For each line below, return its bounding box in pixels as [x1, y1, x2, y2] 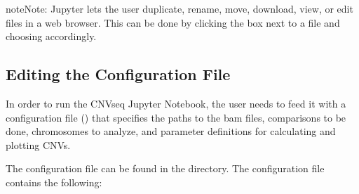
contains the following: [6, 174, 102, 189]
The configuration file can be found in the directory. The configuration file [6, 161, 325, 176]
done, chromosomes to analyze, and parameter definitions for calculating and [6, 124, 336, 138]
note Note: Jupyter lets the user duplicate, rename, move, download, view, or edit [6, 1, 353, 15]
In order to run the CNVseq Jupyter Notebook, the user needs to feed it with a [6, 96, 346, 110]
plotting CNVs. [6, 137, 71, 152]
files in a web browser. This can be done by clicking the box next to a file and [6, 15, 340, 30]
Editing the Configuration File [6, 63, 231, 85]
